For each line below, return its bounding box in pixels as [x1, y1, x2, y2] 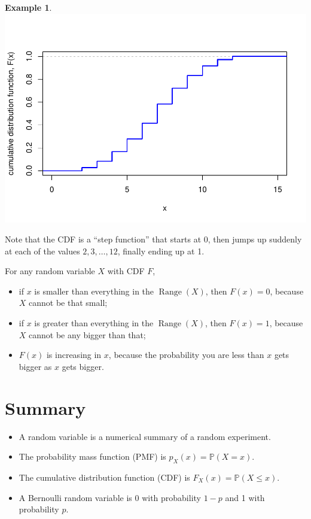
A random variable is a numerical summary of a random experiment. [19, 430, 271, 442]
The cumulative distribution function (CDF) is [19, 471, 190, 483]
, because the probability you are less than [108, 348, 264, 361]
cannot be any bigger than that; [29, 328, 146, 341]
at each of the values [5, 244, 80, 257]
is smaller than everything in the [34, 284, 154, 297]
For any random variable [5, 265, 95, 277]
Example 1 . [5, 1, 52, 13]
